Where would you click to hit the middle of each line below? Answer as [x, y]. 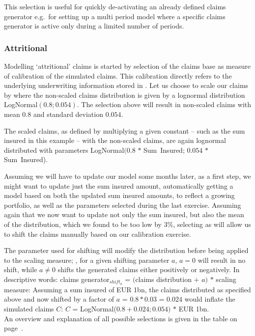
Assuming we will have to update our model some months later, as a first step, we [127, 176]
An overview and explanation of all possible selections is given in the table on [121, 318]
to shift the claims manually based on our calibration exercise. [98, 234]
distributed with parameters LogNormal [64, 150]
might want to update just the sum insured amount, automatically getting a [119, 185]
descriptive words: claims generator [57, 279]
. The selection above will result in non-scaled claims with [164, 104]
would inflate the [210, 299]
